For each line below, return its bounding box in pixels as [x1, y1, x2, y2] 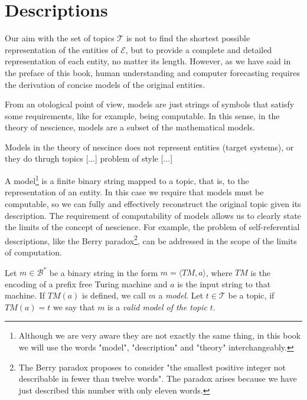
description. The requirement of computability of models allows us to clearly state [5, 209, 301, 221]
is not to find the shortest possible [126, 32, 250, 44]
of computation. [5, 245, 62, 258]
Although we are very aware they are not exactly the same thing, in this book [18, 329, 301, 342]
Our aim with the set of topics [5, 32, 115, 44]
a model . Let [158, 289, 204, 301]
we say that [53, 300, 95, 313]
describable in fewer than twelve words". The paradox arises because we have [18, 372, 297, 385]
